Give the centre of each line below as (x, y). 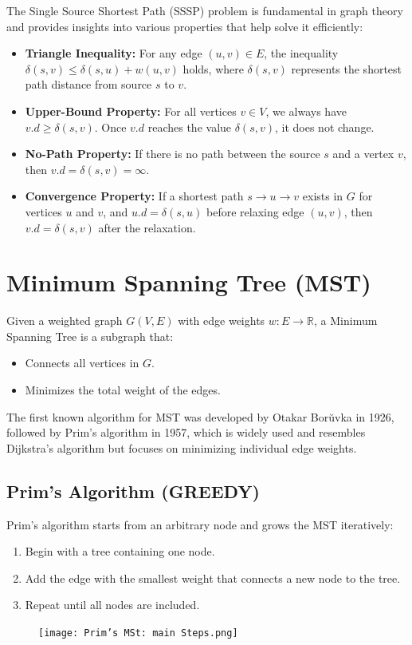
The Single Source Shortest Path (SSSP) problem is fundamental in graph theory (205, 10)
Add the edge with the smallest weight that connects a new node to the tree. (213, 578)
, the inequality (301, 53)
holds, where (213, 68)
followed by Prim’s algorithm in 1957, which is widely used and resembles (186, 432)
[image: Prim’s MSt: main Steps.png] (138, 633)
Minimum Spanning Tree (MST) (189, 282)
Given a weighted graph (65, 321)
